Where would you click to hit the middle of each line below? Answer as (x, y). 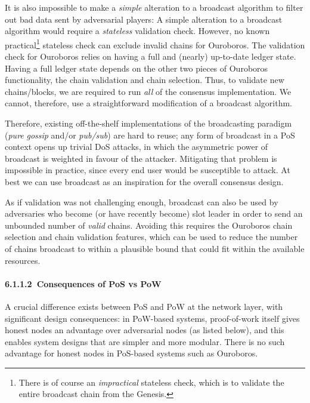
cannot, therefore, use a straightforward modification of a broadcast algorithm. (148, 103)
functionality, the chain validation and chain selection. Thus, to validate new (145, 80)
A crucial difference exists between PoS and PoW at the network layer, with (144, 306)
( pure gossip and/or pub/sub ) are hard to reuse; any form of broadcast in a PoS (150, 135)
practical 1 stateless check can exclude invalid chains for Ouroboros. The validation (155, 44)
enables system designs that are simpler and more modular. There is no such (145, 341)
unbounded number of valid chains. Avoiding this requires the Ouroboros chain (149, 225)
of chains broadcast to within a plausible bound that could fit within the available (155, 248)
